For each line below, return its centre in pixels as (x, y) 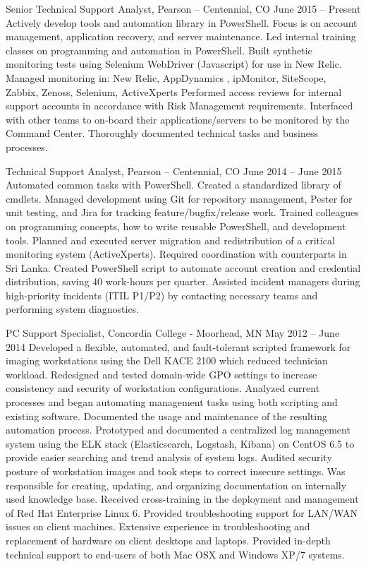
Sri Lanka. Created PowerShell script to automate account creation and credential (183, 267)
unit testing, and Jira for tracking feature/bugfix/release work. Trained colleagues (182, 212)
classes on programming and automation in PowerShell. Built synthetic (159, 50)
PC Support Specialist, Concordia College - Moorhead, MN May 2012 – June (173, 333)
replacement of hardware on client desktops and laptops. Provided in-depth (168, 540)
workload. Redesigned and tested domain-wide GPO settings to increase (161, 374)
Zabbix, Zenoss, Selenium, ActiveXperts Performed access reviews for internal (174, 91)
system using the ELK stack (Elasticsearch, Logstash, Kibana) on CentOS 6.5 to (180, 443)
